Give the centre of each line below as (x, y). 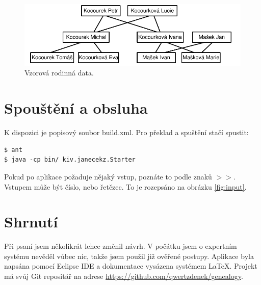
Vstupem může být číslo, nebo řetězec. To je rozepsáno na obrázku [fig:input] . (125, 186)
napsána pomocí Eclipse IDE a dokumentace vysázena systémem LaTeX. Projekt (131, 266)
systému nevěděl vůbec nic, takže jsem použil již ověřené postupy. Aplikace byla (129, 256)
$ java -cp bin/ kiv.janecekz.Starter (70, 160)
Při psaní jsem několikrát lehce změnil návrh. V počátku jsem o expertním (121, 246)
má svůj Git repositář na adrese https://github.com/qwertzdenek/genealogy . (124, 276)
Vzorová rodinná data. (59, 73)
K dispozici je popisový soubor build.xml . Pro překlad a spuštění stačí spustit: (126, 132)
